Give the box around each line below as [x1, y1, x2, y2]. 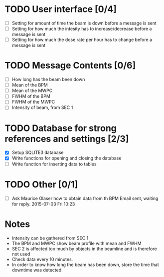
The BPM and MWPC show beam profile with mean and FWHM [11, 240, 142, 246]
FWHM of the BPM [11, 93, 51, 99]
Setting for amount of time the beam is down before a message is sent [11, 20, 157, 26]
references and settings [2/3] [4, 133, 129, 144]
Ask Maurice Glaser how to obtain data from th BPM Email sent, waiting [11, 195, 159, 201]
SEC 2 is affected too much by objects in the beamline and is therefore [11, 245, 158, 251]
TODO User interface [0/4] [4, 3, 117, 15]
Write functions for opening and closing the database [11, 155, 122, 161]
